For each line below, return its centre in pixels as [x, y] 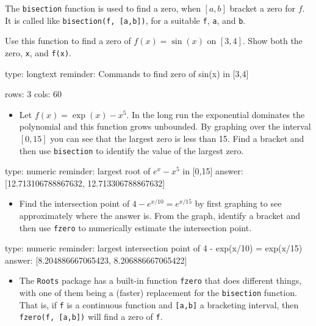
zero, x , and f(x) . [38, 52]
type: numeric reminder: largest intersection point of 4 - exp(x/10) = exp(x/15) [154, 248]
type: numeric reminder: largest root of [78, 171]
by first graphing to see [238, 203]
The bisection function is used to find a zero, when [103, 8]
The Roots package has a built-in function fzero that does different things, [160, 280]
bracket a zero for [262, 8]
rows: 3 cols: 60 [34, 94]
